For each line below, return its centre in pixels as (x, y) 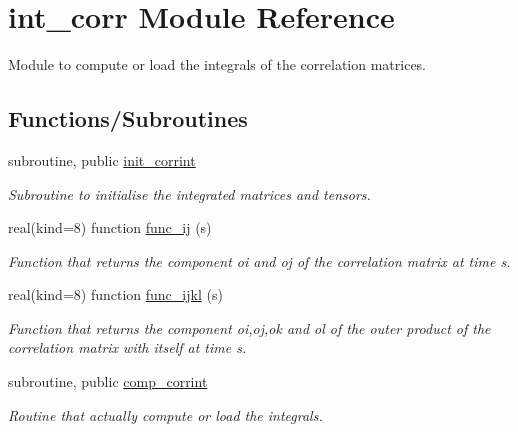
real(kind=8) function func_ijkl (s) (115, 294)
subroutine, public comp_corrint (108, 381)
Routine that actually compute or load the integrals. (165, 414)
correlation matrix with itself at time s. (127, 347)
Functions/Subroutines (128, 118)
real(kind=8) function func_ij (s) (110, 227)
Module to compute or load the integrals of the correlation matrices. (217, 64)
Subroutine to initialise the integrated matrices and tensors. (189, 193)
